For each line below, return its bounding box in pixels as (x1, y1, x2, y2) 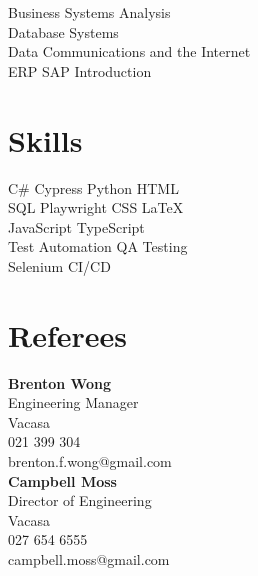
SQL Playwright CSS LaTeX (8, 197, 184, 218)
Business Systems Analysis (8, 2, 171, 22)
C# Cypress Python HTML (8, 177, 179, 198)
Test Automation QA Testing (8, 236, 188, 257)
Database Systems (8, 21, 119, 42)
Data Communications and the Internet (8, 41, 251, 62)
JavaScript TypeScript (8, 216, 145, 237)
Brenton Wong (8, 372, 111, 393)
